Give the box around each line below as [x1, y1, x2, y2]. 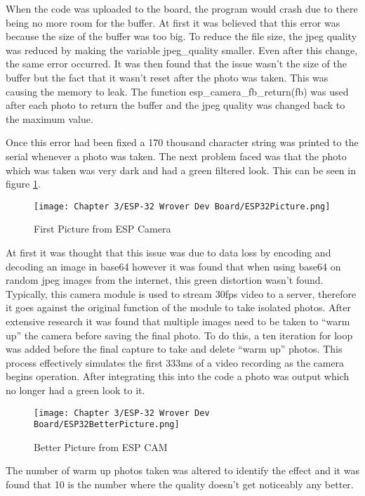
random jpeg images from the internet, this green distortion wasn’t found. [6, 273, 324, 287]
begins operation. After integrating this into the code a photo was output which [6, 369, 350, 384]
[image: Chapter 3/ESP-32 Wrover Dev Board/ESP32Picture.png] [34, 201, 331, 211]
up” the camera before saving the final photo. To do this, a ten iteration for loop [6, 327, 353, 342]
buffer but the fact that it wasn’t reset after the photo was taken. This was [6, 70, 328, 84]
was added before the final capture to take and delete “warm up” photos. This [6, 341, 343, 356]
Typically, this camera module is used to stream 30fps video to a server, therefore [6, 286, 357, 301]
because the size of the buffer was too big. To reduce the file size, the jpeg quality [6, 29, 357, 44]
